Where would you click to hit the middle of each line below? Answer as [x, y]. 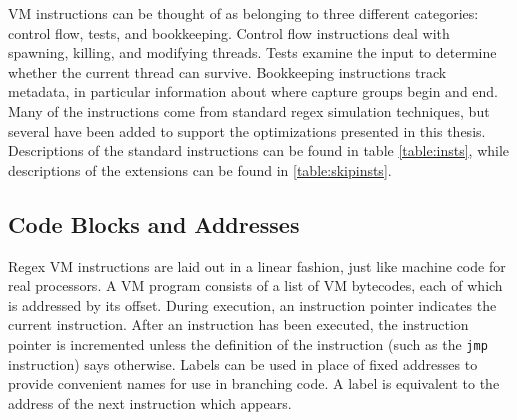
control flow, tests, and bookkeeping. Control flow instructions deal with [229, 32]
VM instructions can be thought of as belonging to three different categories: [243, 13]
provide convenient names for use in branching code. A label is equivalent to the [254, 383]
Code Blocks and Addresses [154, 223]
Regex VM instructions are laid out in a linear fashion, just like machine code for [257, 265]
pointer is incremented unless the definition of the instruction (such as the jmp [248, 343]
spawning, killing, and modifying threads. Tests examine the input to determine [252, 52]
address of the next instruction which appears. [150, 402]
